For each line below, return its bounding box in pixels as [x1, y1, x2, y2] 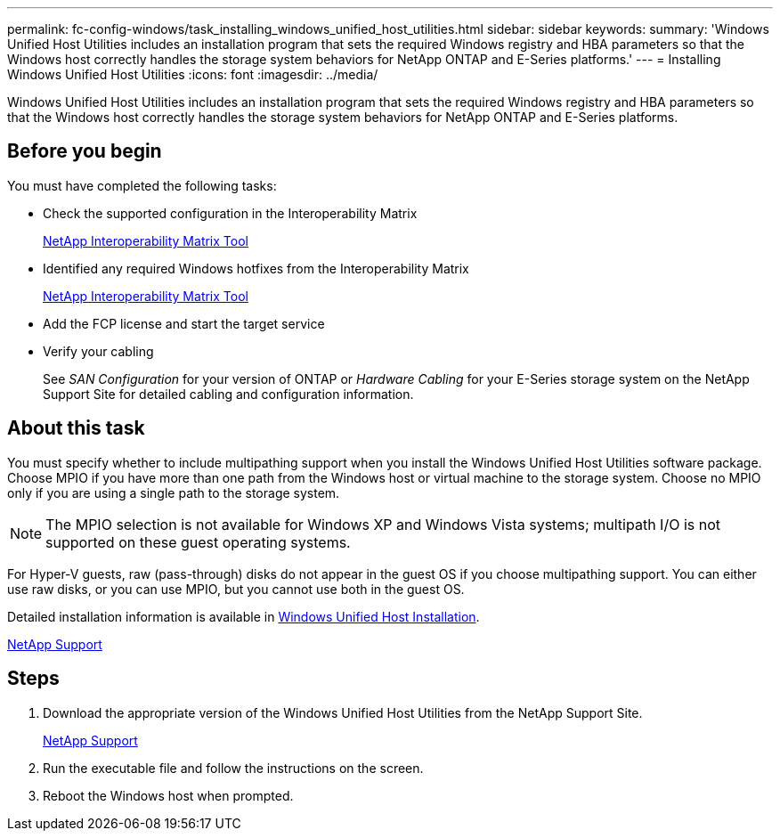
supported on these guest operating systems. [45, 533, 351, 551]
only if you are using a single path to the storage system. [7, 484, 340, 500]
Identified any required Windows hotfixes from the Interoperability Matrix [43, 260, 469, 276]
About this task [7, 417, 145, 440]
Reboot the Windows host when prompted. [43, 787, 294, 803]
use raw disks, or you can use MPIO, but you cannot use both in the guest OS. [7, 581, 465, 597]
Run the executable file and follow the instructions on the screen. [43, 760, 424, 776]
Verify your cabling [43, 343, 154, 359]
